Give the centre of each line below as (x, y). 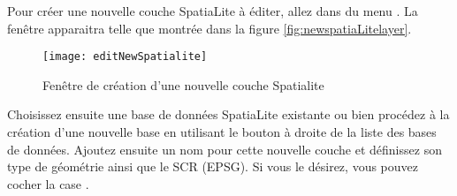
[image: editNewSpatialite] (125, 57)
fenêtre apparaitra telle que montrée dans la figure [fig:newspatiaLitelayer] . (209, 28)
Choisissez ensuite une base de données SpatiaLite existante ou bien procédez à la (228, 114)
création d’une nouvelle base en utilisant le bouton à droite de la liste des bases (222, 132)
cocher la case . (48, 183)
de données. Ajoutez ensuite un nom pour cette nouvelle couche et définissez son (225, 149)
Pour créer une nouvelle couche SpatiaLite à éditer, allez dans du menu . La (213, 11)
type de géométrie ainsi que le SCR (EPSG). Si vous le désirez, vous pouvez (213, 166)
